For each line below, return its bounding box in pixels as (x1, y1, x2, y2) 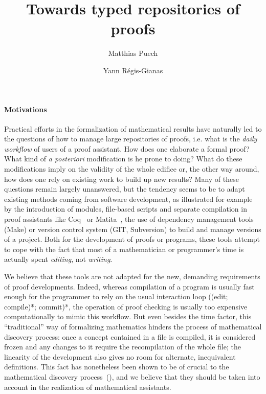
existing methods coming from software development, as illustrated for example (4, 193, 253, 204)
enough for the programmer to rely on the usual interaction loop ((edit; (4, 291, 228, 302)
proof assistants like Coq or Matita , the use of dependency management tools (4, 214, 254, 224)
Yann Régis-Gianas (103, 65, 163, 75)
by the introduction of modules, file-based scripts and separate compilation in (4, 203, 247, 214)
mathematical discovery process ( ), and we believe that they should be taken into (4, 371, 260, 382)
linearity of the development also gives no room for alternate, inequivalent (4, 351, 236, 362)
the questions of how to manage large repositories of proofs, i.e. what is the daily (4, 133, 257, 144)
